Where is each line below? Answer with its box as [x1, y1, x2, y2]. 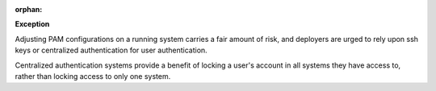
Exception [15, 19, 50, 29]
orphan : [15, 5, 43, 14]
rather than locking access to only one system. [15, 71, 171, 81]
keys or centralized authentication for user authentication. [15, 45, 208, 56]
